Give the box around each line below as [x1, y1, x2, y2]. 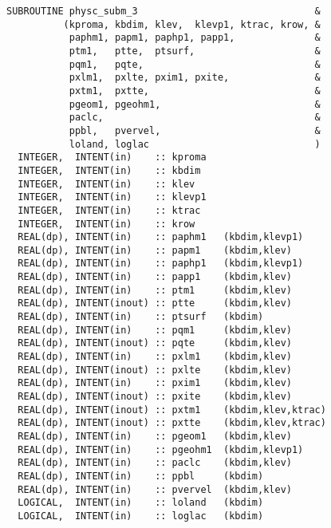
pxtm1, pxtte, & [69, 85, 321, 97]
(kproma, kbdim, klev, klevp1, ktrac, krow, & [63, 18, 321, 30]
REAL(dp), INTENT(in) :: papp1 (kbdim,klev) [18, 271, 292, 283]
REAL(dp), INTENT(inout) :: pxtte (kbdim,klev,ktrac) [18, 417, 326, 429]
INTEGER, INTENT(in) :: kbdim [18, 164, 201, 176]
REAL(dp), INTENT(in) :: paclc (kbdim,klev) [18, 457, 292, 469]
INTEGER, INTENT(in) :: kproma [18, 152, 207, 164]
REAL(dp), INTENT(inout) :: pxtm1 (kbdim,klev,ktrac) [18, 404, 326, 416]
